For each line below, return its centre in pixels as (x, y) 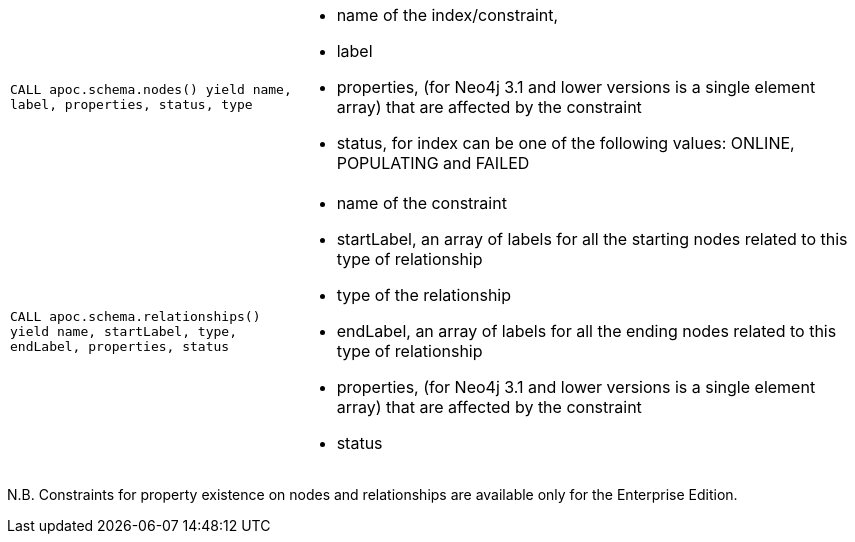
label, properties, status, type (131, 104)
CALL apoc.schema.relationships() (135, 316)
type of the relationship (424, 295)
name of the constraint (421, 203)
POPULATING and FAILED (433, 163)
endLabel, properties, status (120, 346)
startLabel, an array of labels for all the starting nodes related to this (592, 239)
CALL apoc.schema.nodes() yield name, (151, 89)
